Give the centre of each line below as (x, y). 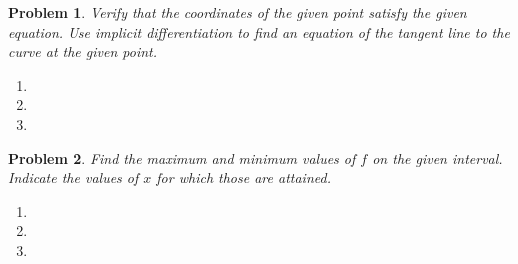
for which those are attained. (243, 177)
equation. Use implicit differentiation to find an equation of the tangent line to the (259, 31)
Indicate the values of (73, 177)
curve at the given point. (83, 51)
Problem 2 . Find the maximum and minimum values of (182, 157)
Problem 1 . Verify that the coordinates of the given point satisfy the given (237, 12)
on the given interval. (437, 157)
